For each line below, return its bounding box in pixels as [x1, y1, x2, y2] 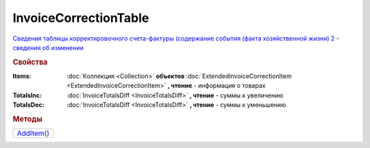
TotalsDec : [12, 101, 45, 109]
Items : [12, 72, 32, 80]
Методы [12, 114, 42, 123]
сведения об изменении [12, 43, 84, 51]
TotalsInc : [12, 91, 42, 99]
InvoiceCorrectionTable [12, 10, 149, 25]
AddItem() [16, 129, 49, 138]
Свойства [12, 57, 48, 66]
